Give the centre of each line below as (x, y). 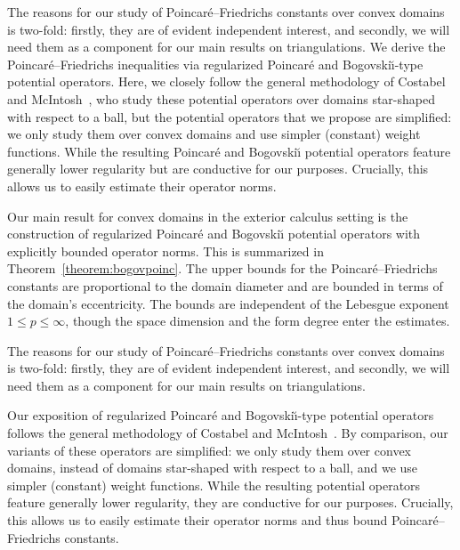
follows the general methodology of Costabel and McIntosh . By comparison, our (228, 433)
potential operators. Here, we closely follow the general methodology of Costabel (226, 81)
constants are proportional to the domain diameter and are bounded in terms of (225, 285)
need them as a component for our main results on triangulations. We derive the (226, 47)
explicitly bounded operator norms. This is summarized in (165, 251)
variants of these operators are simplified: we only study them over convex (209, 450)
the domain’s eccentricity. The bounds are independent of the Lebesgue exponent (228, 303)
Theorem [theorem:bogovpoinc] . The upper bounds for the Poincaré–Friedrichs (222, 268)
